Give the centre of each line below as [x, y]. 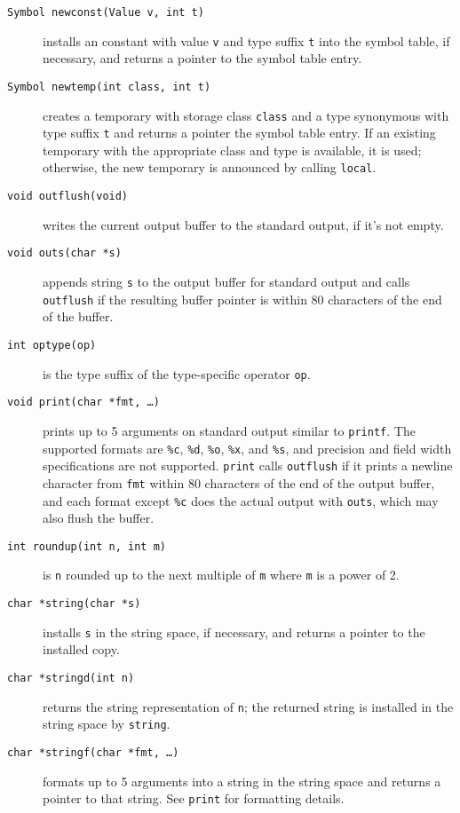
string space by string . [107, 724]
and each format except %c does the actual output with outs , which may [241, 500]
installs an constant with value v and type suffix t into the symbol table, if [246, 40]
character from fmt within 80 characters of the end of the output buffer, [239, 482]
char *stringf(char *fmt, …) [93, 752]
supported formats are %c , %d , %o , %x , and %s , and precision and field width [247, 448]
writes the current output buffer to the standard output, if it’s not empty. [243, 224]
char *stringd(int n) [71, 678]
